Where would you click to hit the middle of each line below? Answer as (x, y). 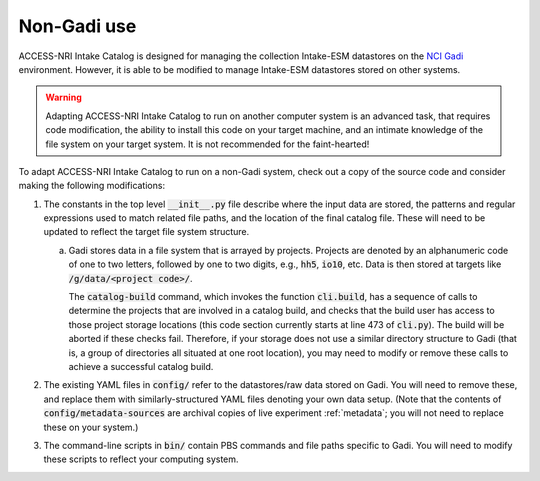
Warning (63, 97)
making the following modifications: (91, 186)
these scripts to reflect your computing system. (141, 459)
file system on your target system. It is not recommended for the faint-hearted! (207, 144)
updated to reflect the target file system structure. (146, 232)
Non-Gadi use (77, 26)
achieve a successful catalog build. (141, 366)
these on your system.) (91, 427)
